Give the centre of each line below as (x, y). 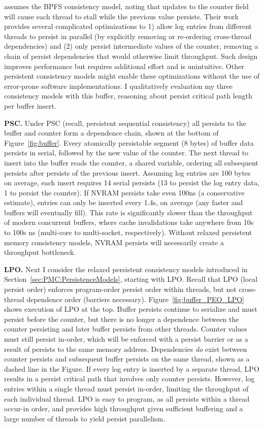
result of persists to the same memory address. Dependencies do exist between (126, 349)
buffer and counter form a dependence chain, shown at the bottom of (111, 133)
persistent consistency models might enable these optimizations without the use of (132, 76)
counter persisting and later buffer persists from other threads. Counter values (126, 329)
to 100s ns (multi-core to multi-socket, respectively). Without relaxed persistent (128, 232)
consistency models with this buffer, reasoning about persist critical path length (128, 96)
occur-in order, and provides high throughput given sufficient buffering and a (124, 408)
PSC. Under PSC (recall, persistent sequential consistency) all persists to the (125, 123)
